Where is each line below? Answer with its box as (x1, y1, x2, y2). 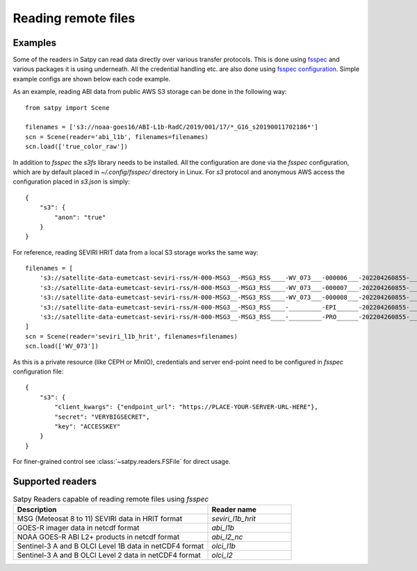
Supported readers (13, 475, 97, 487)
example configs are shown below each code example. (13, 74, 171, 83)
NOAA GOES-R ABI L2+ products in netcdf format (17, 532, 180, 542)
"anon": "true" (54, 213, 106, 221)
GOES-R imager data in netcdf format (17, 523, 140, 533)
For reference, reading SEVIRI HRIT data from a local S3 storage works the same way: (13, 248, 259, 257)
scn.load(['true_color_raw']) (25, 143, 129, 151)
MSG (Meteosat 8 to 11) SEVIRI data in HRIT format (17, 514, 183, 524)
